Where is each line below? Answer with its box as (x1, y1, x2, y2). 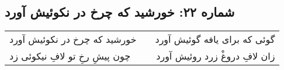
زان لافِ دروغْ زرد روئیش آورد (156, 49, 275, 63)
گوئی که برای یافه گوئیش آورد (155, 32, 275, 46)
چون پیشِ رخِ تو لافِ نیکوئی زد (9, 49, 131, 63)
